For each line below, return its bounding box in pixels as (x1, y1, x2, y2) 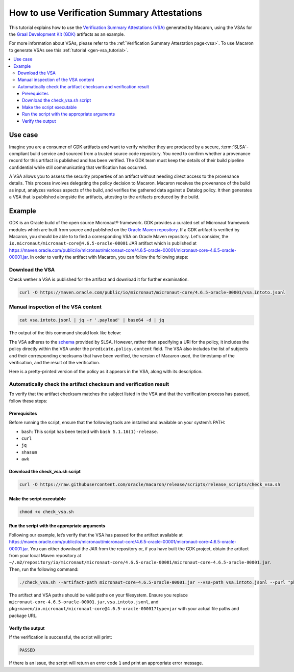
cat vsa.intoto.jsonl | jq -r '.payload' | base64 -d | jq (19, 317, 164, 323)
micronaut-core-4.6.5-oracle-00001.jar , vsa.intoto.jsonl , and (9, 599, 159, 605)
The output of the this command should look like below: (9, 330, 122, 336)
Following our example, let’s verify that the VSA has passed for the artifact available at (9, 532, 183, 538)
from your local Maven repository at (9, 552, 82, 558)
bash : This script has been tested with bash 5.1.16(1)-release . (21, 429, 158, 434)
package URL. (9, 613, 38, 618)
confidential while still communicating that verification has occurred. (9, 164, 147, 170)
